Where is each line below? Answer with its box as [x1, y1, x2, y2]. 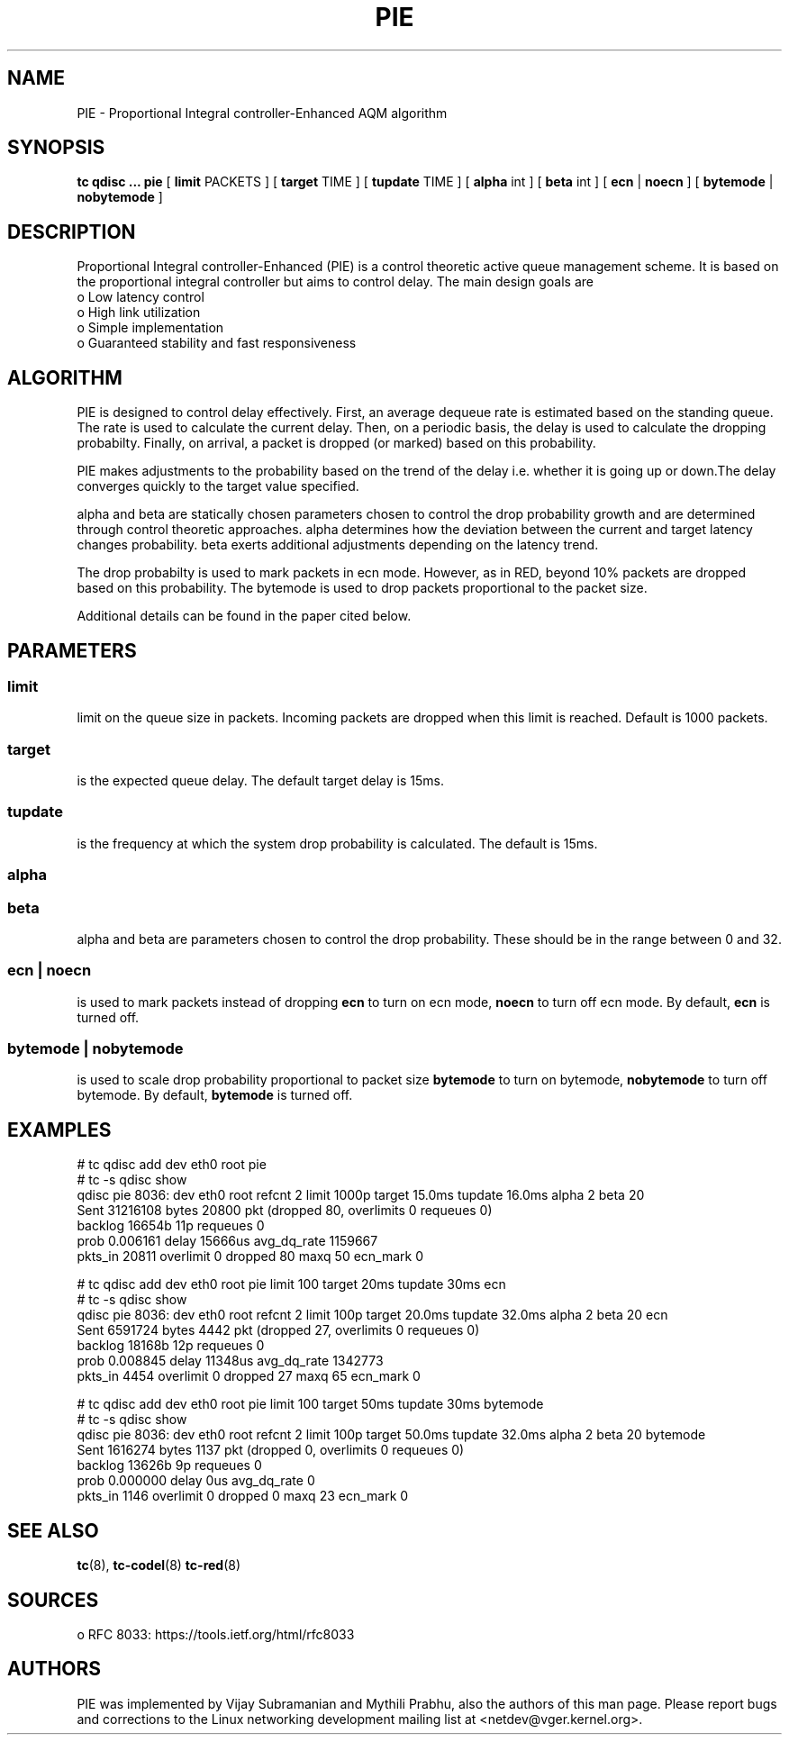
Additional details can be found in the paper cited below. [77, 608, 412, 624]
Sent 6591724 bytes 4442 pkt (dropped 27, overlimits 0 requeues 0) [77, 1322, 480, 1338]
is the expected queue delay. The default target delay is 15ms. [77, 773, 444, 789]
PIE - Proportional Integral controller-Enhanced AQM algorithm [77, 104, 448, 121]
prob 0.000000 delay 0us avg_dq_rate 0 [77, 1473, 315, 1489]
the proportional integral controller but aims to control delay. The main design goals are [77, 274, 594, 290]
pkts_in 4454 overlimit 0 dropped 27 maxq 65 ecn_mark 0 [77, 1368, 421, 1384]
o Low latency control [77, 289, 204, 305]
